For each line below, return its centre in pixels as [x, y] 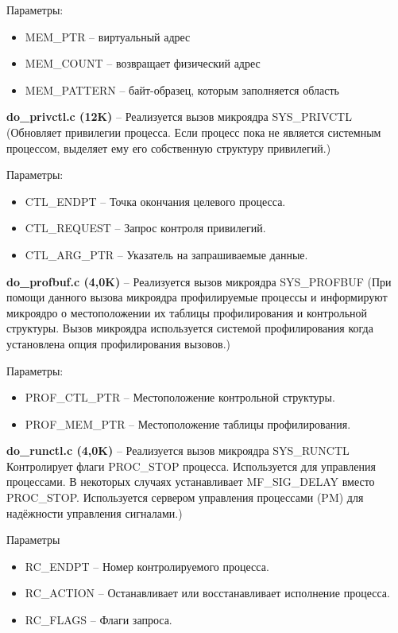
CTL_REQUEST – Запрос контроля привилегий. [145, 228]
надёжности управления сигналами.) [95, 513]
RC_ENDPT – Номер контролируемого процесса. [147, 566]
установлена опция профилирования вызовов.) [118, 343]
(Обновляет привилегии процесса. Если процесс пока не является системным [194, 132]
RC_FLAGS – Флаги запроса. [99, 620]
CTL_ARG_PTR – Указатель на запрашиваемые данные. [166, 254]
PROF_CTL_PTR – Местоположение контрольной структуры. [180, 397]
